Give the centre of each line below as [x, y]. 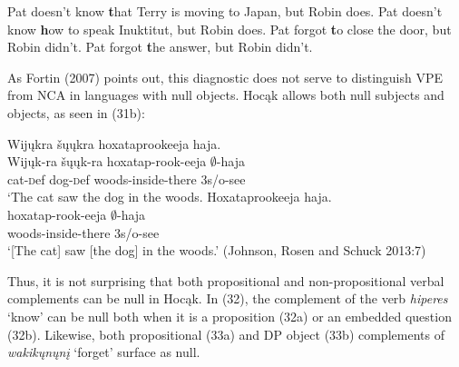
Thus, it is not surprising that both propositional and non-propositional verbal [226, 280]
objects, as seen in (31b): [76, 112]
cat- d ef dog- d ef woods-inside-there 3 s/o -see [127, 179]
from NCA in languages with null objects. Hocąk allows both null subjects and [226, 95]
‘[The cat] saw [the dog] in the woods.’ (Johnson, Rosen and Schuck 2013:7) [217, 250]
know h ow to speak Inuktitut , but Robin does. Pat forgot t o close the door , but [229, 29]
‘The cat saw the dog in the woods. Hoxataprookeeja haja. [170, 197]
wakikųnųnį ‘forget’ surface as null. [104, 352]
